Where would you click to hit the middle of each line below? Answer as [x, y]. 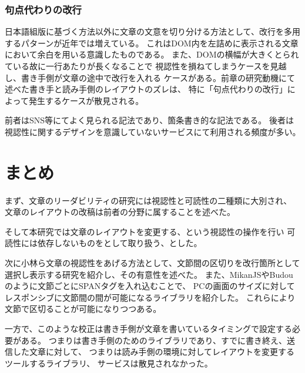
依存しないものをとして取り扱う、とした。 [120, 243]
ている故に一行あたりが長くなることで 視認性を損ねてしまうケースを [138, 66]
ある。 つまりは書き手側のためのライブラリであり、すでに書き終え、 [154, 340]
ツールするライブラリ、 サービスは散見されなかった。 [109, 363]
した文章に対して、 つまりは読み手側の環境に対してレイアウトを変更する [154, 352]
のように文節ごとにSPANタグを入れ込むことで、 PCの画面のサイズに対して [150, 286]
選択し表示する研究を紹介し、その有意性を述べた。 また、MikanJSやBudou [149, 274]
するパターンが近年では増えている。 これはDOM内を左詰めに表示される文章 [152, 43]
